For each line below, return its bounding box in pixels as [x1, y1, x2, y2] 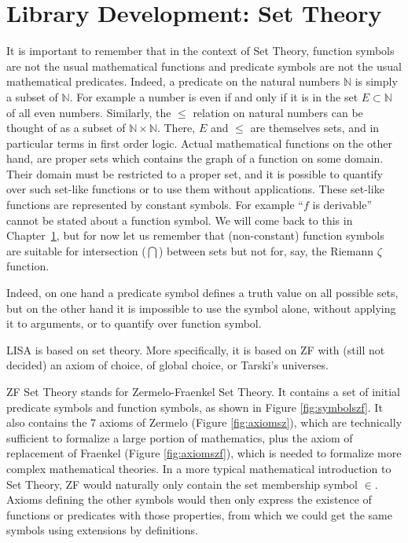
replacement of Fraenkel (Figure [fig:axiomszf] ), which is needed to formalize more [6, 445, 402, 461]
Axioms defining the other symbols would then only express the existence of [6, 491, 372, 508]
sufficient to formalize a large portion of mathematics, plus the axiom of [6, 429, 353, 446]
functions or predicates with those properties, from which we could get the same [6, 506, 392, 523]
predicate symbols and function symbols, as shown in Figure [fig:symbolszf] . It [6, 398, 383, 415]
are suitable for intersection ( [6, 242, 146, 259]
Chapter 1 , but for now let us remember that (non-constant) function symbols [6, 227, 384, 244]
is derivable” [312, 196, 373, 213]
